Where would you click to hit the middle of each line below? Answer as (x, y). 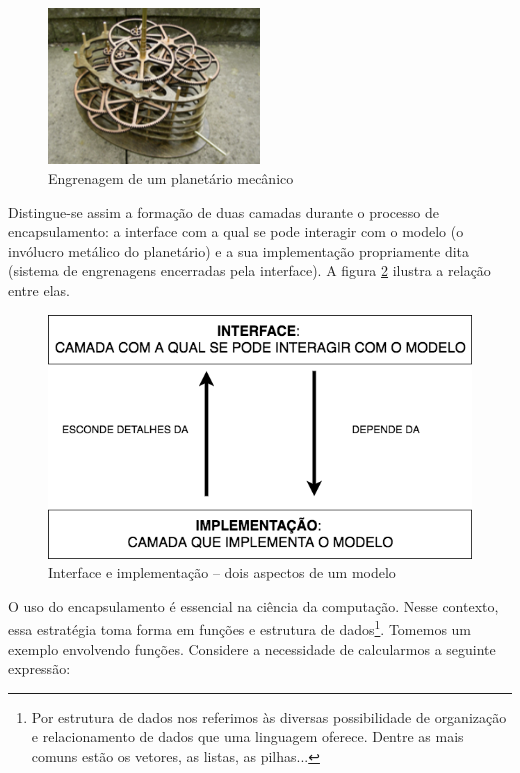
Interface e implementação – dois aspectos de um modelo (222, 572)
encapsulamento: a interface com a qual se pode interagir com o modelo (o (236, 231)
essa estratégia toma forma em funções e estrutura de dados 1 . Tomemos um (240, 628)
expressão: (39, 668)
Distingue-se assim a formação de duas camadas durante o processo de (223, 211)
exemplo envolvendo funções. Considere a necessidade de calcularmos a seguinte (252, 648)
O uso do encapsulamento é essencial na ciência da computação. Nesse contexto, (253, 605)
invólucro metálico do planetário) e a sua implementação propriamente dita (239, 250)
